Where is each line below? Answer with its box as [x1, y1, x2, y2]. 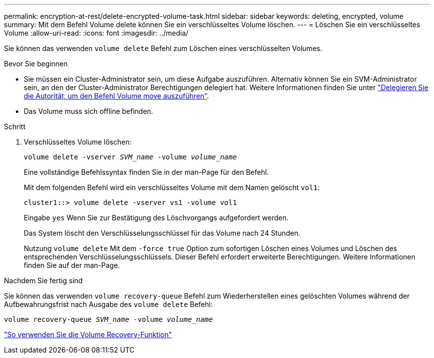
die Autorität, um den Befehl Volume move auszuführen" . [24, 92, 209, 100]
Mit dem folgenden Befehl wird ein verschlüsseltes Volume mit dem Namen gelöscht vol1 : [24, 183, 320, 192]
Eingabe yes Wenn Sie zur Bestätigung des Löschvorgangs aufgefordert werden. [24, 213, 289, 222]
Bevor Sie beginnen [4, 59, 68, 68]
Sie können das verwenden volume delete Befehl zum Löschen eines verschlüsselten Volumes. [4, 44, 323, 52]
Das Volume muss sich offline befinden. [24, 107, 153, 115]
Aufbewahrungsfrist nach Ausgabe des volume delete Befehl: [4, 300, 213, 308]
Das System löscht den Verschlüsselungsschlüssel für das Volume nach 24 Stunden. [24, 229, 301, 237]
